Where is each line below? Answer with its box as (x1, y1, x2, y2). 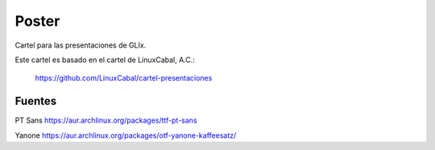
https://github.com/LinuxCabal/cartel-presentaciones (35, 73, 213, 83)
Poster (14, 12, 60, 30)
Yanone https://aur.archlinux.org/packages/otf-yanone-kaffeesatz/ (14, 130, 237, 140)
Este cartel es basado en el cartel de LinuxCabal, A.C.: (14, 55, 195, 65)
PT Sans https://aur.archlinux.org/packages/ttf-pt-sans (14, 115, 197, 125)
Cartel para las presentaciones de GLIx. (14, 40, 147, 50)
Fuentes (14, 94, 57, 108)
